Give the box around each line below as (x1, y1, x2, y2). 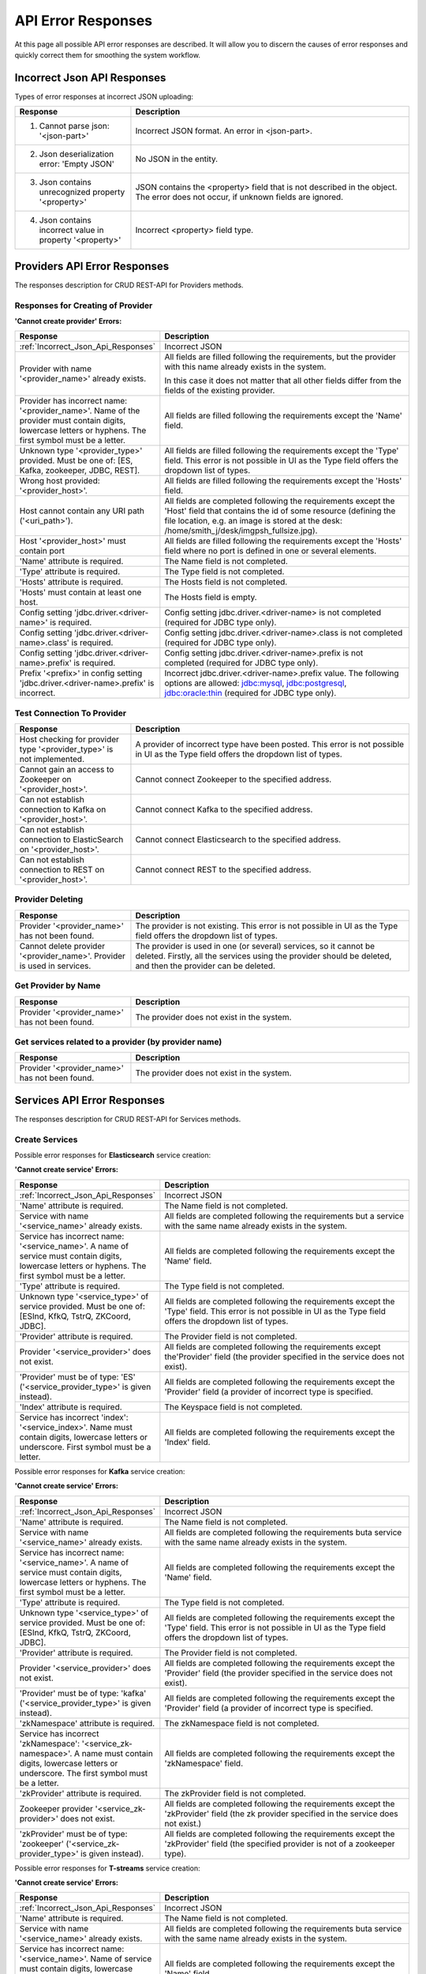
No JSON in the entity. (135, 154, 219, 165)
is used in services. (19, 960, 92, 971)
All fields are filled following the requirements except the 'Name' (164, 411, 402, 422)
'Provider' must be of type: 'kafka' (19, 1687, 147, 1698)
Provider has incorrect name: (19, 396, 128, 407)
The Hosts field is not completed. (164, 576, 288, 587)
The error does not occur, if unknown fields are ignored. (135, 192, 343, 203)
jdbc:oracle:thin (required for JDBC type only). (164, 688, 337, 699)
